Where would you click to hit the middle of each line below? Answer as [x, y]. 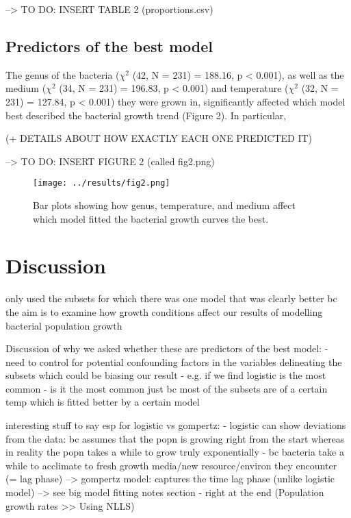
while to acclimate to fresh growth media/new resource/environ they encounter [171, 465]
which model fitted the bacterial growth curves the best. [151, 218]
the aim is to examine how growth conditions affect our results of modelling [164, 311]
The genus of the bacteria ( [63, 74]
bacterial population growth [64, 325]
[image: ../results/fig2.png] [102, 183]
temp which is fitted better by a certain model [103, 402]
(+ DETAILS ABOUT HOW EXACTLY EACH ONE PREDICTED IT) [159, 138]
